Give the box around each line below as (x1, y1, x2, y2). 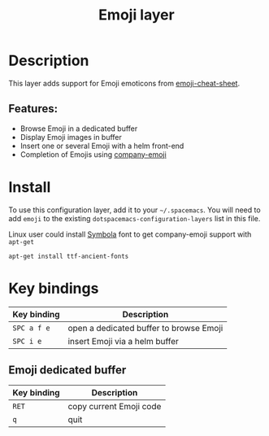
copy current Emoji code (67, 401, 162, 412)
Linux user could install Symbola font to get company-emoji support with (8, 229, 252, 239)
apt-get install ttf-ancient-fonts (8, 252, 129, 260)
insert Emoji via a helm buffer (67, 335, 179, 347)
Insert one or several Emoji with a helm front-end (20, 141, 184, 150)
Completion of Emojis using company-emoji (20, 149, 167, 159)
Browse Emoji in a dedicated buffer (20, 124, 138, 133)
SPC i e (12, 336, 42, 346)
